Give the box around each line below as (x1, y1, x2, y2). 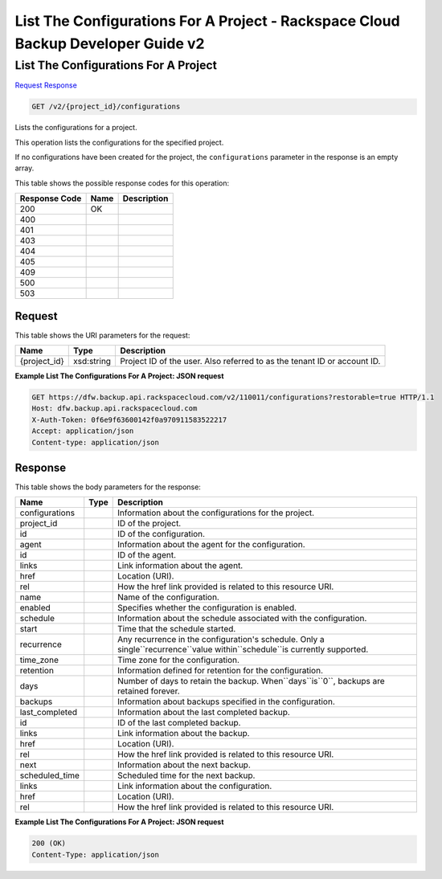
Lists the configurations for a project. (14, 123, 137, 133)
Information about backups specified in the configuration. (117, 696, 335, 707)
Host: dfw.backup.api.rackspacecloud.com (31, 404, 198, 413)
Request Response (14, 80, 78, 90)
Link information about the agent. (117, 560, 244, 571)
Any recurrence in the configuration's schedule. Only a (117, 634, 325, 645)
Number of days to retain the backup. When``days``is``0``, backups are (117, 676, 385, 687)
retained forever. (117, 685, 180, 697)
